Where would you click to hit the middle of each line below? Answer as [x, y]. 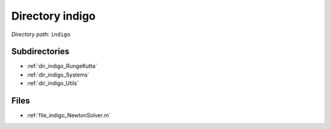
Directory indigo [54, 16]
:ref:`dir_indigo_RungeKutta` [62, 66]
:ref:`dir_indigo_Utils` [53, 83]
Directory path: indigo [41, 34]
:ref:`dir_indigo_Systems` [58, 75]
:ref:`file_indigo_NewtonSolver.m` [69, 116]
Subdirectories [40, 52]
